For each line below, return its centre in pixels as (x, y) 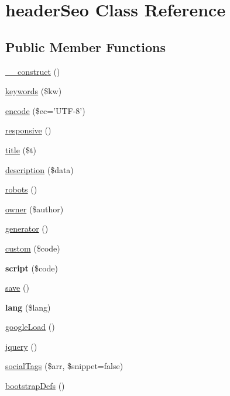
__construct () (33, 71)
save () (17, 287)
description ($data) (40, 169)
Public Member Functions (85, 47)
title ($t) (21, 149)
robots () (21, 189)
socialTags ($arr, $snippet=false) (64, 366)
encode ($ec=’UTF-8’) (45, 110)
